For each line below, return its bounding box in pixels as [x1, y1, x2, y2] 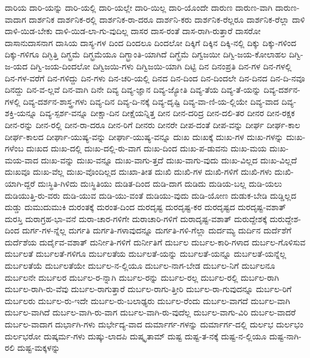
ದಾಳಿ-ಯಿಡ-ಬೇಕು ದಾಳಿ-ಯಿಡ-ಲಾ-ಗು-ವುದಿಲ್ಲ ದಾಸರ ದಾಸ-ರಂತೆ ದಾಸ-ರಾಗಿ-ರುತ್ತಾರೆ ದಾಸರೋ [5, 25, 261, 37]
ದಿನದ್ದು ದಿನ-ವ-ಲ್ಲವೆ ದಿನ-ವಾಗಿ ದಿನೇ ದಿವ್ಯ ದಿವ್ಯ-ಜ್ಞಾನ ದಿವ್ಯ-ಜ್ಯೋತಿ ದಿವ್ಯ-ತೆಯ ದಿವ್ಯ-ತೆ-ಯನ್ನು [5, 83, 261, 96]
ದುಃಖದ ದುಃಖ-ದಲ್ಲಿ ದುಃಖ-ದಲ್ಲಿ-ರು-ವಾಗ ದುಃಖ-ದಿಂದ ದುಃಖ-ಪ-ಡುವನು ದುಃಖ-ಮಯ [26, 142, 267, 154]
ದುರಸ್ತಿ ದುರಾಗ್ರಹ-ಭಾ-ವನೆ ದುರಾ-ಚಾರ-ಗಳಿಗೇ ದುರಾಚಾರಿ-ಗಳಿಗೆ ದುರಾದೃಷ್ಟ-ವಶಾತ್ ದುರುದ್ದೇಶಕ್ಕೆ [5, 212, 268, 224]
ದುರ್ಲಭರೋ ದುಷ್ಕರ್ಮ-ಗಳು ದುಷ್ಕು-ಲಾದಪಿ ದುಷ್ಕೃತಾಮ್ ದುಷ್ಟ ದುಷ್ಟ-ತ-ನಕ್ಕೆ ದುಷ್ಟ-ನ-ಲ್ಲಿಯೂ [5, 329, 267, 342]
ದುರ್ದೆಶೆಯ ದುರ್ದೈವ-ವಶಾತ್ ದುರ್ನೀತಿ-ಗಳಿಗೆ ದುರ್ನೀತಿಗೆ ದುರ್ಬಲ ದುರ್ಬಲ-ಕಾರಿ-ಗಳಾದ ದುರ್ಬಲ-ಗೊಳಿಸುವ [5, 235, 306, 248]
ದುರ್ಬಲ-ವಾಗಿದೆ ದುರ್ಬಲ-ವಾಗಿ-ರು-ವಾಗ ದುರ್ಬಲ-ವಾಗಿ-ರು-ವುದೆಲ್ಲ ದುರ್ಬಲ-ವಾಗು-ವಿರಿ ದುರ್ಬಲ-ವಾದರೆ [5, 306, 296, 318]
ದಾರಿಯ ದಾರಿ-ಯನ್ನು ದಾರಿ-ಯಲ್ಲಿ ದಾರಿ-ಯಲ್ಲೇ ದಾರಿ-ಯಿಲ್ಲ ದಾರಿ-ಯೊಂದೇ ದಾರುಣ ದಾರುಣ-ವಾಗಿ [5, 1, 273, 13]
